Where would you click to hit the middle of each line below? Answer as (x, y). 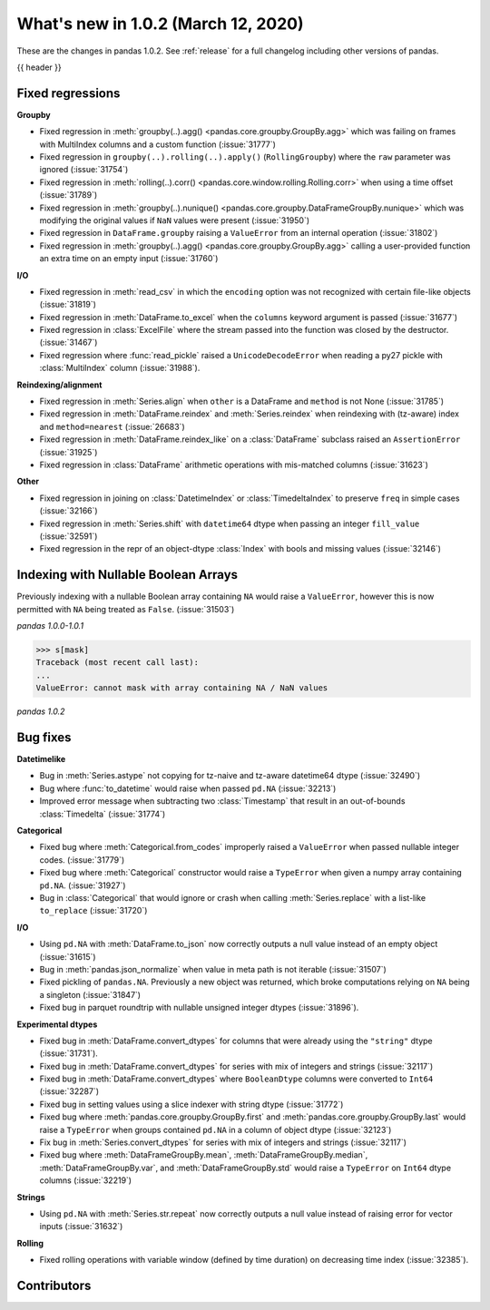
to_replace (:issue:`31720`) (93, 911)
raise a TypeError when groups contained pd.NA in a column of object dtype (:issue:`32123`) (216, 1129)
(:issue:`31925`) (69, 452)
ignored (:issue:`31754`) (84, 170)
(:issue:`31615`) (68, 956)
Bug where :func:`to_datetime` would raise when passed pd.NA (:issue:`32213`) (188, 788)
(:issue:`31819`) (68, 305)
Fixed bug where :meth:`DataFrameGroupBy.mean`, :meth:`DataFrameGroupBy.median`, (204, 1155)
